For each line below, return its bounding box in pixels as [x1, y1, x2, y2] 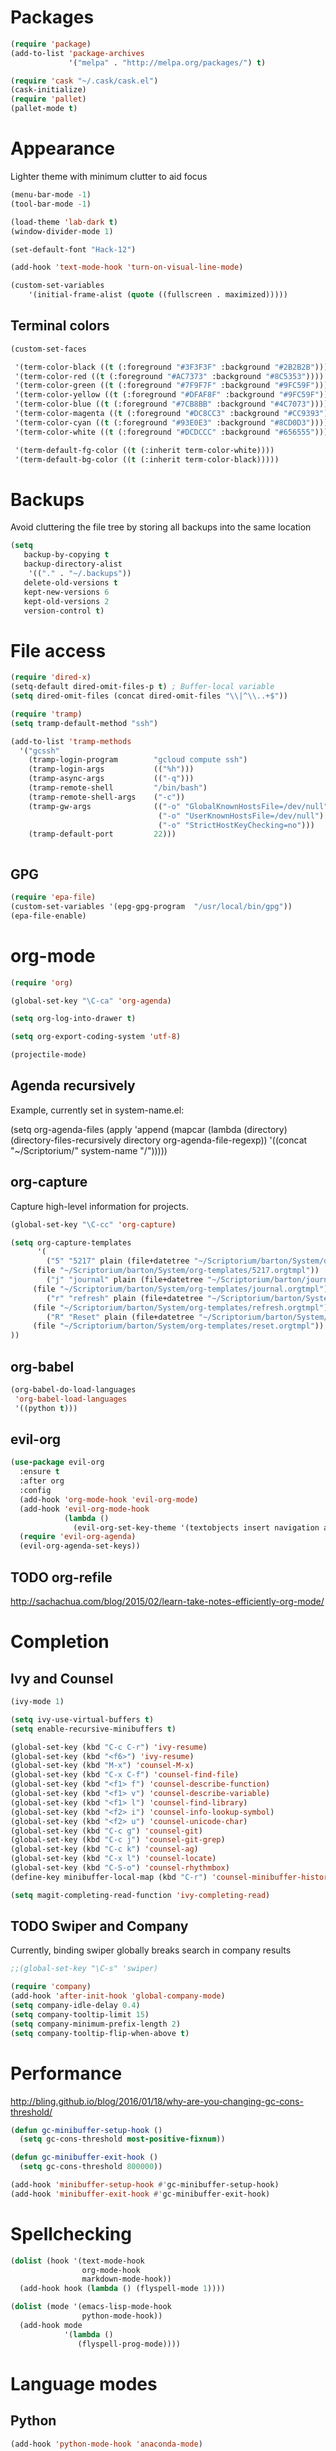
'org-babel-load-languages [14, 1394, 128, 1404]
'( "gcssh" [19, 746, 60, 756]
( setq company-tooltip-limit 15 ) [10, 2009, 150, 2020]
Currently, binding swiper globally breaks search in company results [10, 1944, 292, 1956]
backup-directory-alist [23, 559, 123, 570]
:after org [19, 1476, 65, 1486]
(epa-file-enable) [10, 911, 87, 921]
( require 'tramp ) [10, 709, 83, 719]
